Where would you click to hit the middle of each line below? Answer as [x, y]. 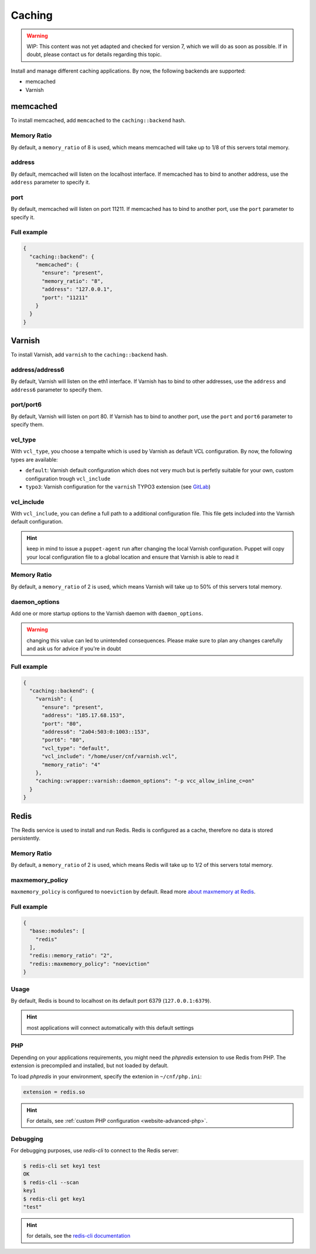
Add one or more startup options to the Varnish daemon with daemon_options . [107, 613]
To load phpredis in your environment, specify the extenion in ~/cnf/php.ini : [106, 1076]
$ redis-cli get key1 [54, 1199]
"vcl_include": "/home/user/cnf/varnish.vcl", [110, 756]
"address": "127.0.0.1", [78, 289]
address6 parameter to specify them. [56, 389]
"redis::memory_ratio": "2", [71, 956]
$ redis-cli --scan [51, 1182]
